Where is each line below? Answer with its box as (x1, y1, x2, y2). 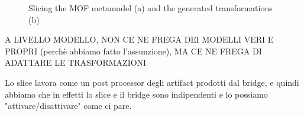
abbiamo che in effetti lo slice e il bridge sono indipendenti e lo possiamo (5, 88, 268, 100)
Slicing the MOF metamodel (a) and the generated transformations (28, 2, 273, 14)
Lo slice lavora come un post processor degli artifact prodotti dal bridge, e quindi (5, 76, 299, 88)
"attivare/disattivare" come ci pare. (5, 99, 132, 112)
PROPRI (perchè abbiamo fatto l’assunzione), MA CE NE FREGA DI (5, 44, 262, 57)
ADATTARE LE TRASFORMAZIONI (5, 56, 147, 69)
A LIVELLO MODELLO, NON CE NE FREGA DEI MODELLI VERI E (5, 33, 274, 46)
